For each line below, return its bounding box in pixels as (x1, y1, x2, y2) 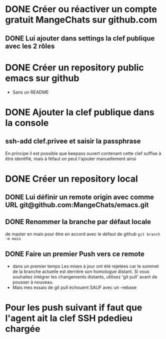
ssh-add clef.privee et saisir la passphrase (5, 137, 141, 145)
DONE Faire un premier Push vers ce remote (5, 250, 145, 258)
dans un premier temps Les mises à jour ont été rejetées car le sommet (12, 263, 159, 269)
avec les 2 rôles (5, 41, 55, 50)
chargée (5, 323, 40, 334)
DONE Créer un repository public (5, 61, 144, 73)
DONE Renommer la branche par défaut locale (5, 217, 151, 226)
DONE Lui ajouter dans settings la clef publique (5, 34, 155, 42)
